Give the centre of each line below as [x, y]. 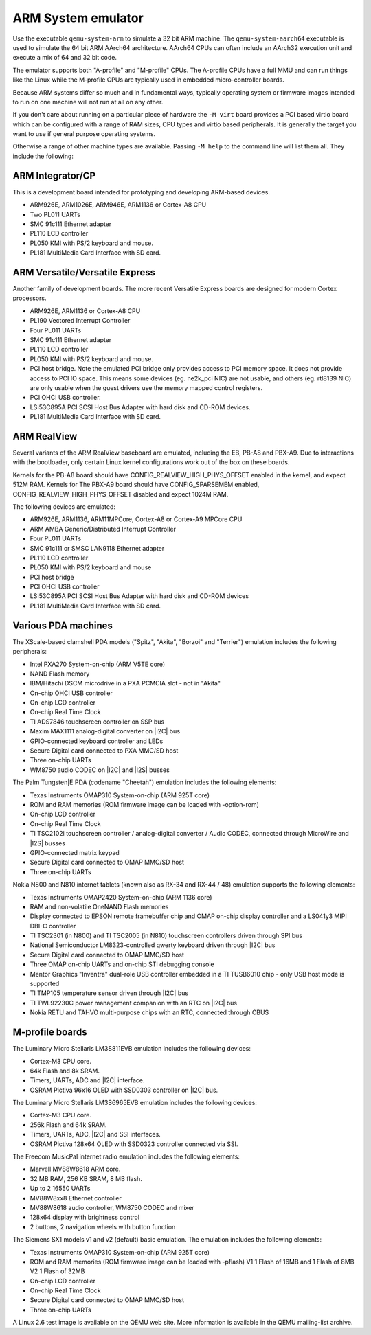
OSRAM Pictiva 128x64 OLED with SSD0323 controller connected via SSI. [134, 1144]
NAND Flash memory [60, 674]
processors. [30, 298]
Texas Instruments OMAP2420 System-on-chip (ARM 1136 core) [121, 897]
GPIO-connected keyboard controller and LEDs [97, 741]
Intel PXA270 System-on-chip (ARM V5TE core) [98, 664]
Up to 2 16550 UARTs [60, 1189]
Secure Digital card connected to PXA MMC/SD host [104, 751]
